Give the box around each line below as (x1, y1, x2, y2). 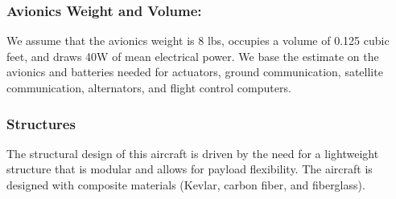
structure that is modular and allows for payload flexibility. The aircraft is (6, 160, 373, 177)
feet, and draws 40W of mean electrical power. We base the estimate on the (6, 47, 379, 64)
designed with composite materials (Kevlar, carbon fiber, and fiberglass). (6, 177, 365, 193)
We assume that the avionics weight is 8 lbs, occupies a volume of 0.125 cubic (6, 32, 390, 49)
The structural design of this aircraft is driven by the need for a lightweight (6, 144, 379, 161)
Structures (6, 113, 76, 133)
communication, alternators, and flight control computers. (6, 79, 291, 95)
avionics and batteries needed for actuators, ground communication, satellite (6, 63, 383, 80)
